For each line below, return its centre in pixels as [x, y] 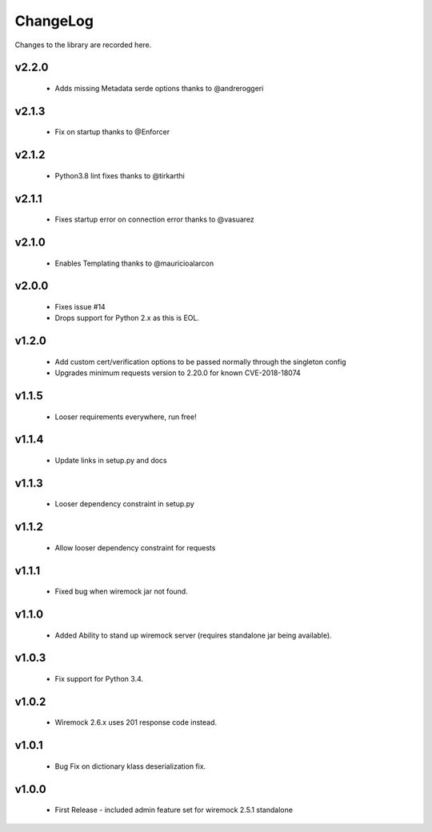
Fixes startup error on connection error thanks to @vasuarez [155, 219]
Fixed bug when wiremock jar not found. [121, 591]
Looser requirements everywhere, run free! [126, 417]
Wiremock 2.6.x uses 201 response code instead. [136, 722]
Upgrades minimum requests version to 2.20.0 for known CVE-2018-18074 [178, 373]
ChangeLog [54, 21]
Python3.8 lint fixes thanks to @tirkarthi [120, 175]
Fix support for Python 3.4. [99, 679]
